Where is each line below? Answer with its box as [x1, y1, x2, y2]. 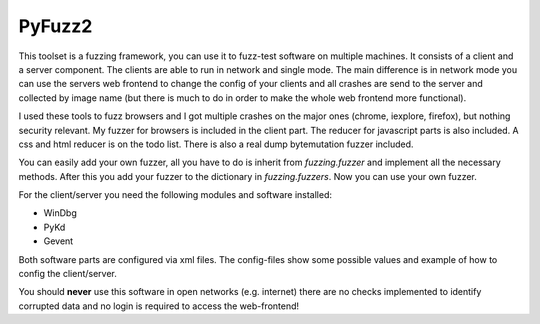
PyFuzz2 [18, 15, 93, 37]
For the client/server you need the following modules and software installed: [18, 189, 332, 201]
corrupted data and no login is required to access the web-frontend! [18, 300, 300, 312]
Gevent [43, 235, 74, 247]
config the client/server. [18, 268, 117, 280]
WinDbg [43, 207, 77, 219]
